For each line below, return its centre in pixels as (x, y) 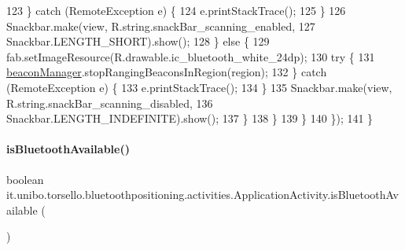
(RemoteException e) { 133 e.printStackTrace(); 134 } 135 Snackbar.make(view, (199, 87)
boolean (25, 179)
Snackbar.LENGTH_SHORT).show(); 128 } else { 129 (138, 41)
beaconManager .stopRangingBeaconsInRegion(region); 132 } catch (167, 72)
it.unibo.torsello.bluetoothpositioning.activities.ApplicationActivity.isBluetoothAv (202, 195)
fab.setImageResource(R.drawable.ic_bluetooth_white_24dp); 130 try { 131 (191, 56)
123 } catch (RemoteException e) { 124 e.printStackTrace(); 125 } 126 (176, 10)
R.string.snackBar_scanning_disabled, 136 (110, 103)
